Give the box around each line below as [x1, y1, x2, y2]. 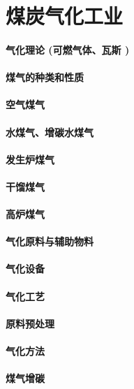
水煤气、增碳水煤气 [6, 124, 94, 139]
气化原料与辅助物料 [6, 234, 94, 249]
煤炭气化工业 [6, 1, 124, 30]
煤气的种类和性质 [6, 70, 84, 85]
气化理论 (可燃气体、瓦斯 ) [6, 42, 130, 57]
